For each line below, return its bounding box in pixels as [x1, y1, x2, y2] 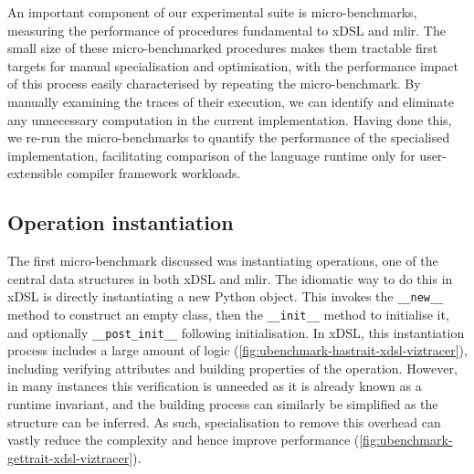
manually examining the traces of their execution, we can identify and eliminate [7, 91, 454, 111]
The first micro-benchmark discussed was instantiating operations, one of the [7, 251, 438, 270]
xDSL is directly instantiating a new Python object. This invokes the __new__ [7, 287, 444, 306]
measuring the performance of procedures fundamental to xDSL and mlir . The [7, 20, 446, 39]
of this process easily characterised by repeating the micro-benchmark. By [7, 74, 421, 93]
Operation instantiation [7, 208, 234, 237]
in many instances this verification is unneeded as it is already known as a [7, 376, 422, 395]
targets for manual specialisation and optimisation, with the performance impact [7, 56, 458, 75]
